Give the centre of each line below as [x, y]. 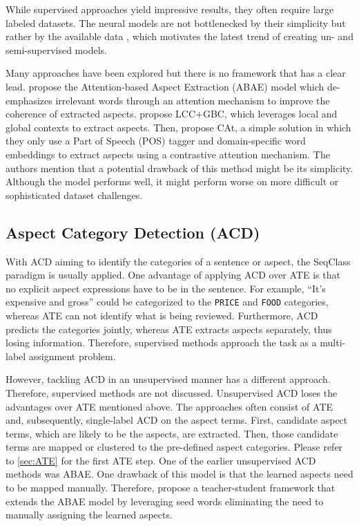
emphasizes [29, 100]
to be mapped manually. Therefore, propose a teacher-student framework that [171, 488]
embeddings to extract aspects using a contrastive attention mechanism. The [168, 154]
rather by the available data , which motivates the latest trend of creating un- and [179, 36]
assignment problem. [72, 356]
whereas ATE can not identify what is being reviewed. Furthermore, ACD [162, 315]
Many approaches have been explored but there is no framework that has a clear [176, 73]
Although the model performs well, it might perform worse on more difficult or [172, 181]
